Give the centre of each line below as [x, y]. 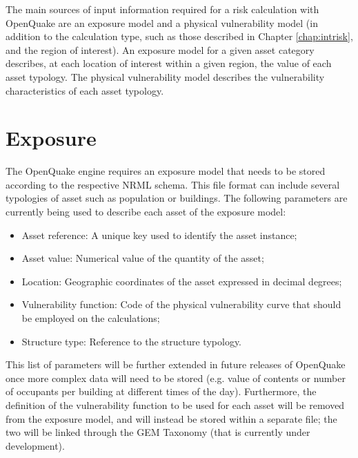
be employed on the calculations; [91, 318]
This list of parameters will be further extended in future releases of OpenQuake [176, 364]
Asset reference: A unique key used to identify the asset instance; [159, 235]
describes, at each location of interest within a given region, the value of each [169, 63]
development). [35, 445]
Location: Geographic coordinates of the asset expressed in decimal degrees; [182, 281]
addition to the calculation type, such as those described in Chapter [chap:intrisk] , [179, 36]
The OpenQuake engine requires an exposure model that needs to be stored [166, 171]
